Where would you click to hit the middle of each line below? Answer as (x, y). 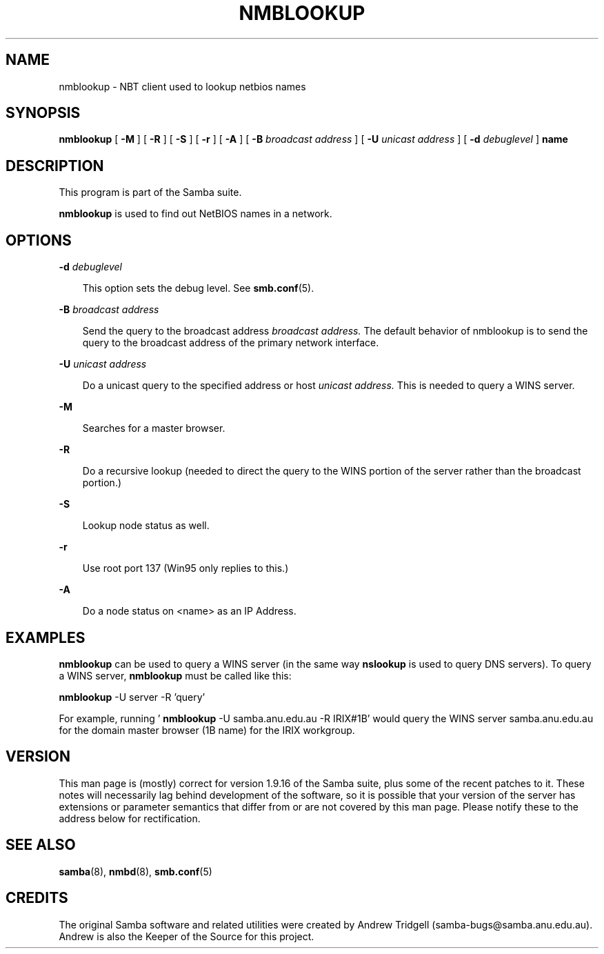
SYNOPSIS (43, 113)
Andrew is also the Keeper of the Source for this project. (187, 936)
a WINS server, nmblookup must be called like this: (175, 675)
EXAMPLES (46, 637)
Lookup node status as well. (146, 526)
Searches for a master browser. (154, 428)
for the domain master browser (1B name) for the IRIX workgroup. (207, 730)
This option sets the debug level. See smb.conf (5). (198, 288)
